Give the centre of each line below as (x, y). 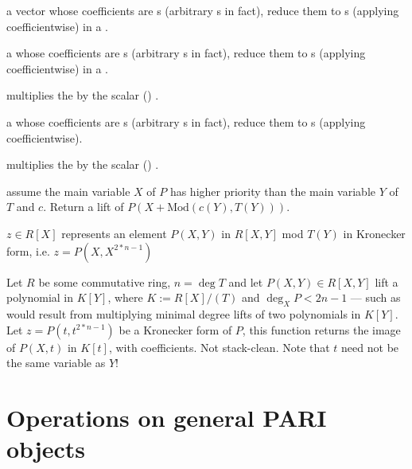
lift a (387, 281)
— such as (375, 297)
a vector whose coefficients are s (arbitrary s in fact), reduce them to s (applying (203, 10)
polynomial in (40, 297)
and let (246, 281)
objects (46, 449)
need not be (370, 347)
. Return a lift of (84, 207)
